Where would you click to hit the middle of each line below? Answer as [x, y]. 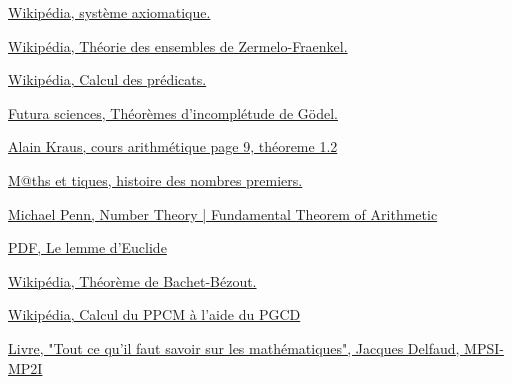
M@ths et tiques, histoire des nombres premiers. [155, 179]
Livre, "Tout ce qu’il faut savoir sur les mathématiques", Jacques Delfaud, [234, 347]
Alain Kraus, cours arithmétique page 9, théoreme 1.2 [173, 146]
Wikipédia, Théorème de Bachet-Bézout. [132, 280]
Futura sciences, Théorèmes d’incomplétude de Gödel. [173, 112]
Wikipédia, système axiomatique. [109, 12]
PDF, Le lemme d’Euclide [87, 247]
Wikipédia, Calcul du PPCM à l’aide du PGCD [154, 314]
